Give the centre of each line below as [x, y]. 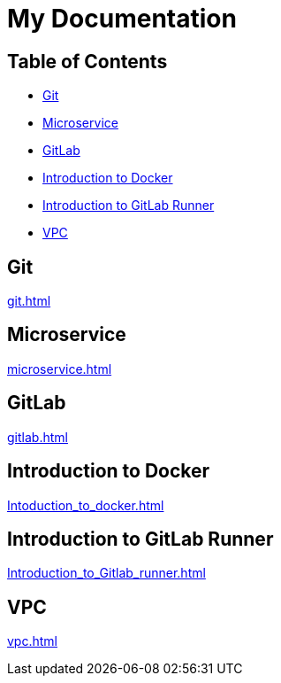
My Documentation [122, 19]
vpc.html [32, 641]
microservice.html [60, 369]
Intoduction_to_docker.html [86, 505]
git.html [29, 301]
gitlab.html [38, 437]
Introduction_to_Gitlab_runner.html [106, 573]
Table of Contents [87, 61]
